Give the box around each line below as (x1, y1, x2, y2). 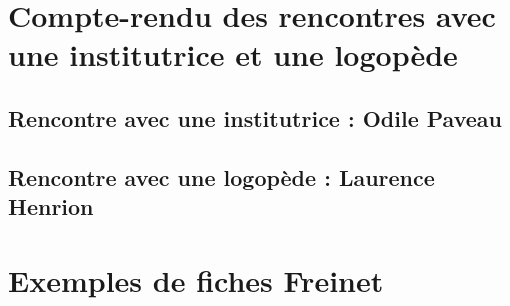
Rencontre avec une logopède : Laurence (8, 161, 435, 192)
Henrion (8, 191, 94, 222)
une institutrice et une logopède (8, 34, 458, 75)
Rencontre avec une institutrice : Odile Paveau (8, 102, 502, 133)
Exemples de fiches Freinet (8, 259, 384, 300)
